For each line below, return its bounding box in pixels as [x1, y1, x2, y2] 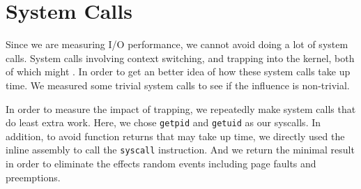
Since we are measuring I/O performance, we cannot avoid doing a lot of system [6, 37, 348, 52]
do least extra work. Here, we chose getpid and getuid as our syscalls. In [6, 115, 321, 130]
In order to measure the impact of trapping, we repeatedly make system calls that [6, 101, 356, 116]
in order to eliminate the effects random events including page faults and [6, 156, 316, 170]
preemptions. [6, 169, 61, 184]
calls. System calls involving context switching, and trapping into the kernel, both [6, 50, 355, 65]
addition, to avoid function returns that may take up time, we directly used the [6, 128, 345, 143]
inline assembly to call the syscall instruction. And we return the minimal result [6, 142, 355, 157]
